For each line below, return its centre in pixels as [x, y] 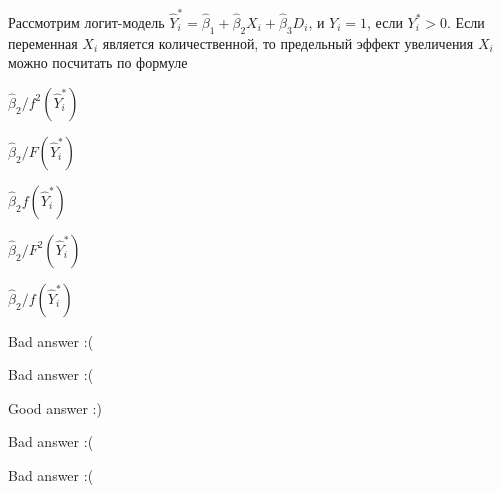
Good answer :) [55, 407]
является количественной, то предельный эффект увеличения [288, 42]
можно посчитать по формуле [98, 62]
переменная [43, 42]
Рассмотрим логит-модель [86, 21]
